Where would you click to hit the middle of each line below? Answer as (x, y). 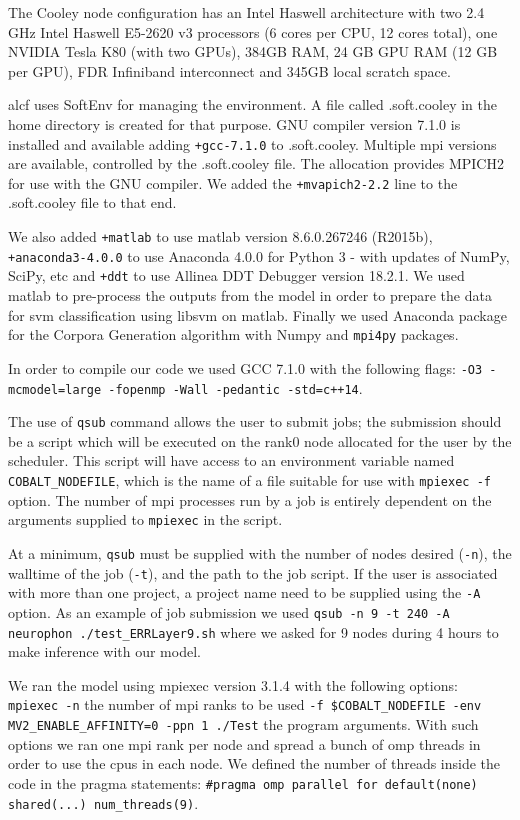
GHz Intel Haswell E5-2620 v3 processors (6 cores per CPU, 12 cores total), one (253, 31)
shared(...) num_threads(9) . (103, 802)
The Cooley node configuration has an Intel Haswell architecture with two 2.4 (246, 12)
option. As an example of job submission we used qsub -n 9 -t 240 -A (229, 611)
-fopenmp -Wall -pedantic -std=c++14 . (235, 387)
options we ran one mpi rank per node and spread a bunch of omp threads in (244, 743)
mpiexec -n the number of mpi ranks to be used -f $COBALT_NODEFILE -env (245, 704)
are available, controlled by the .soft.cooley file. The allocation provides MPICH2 (256, 163)
